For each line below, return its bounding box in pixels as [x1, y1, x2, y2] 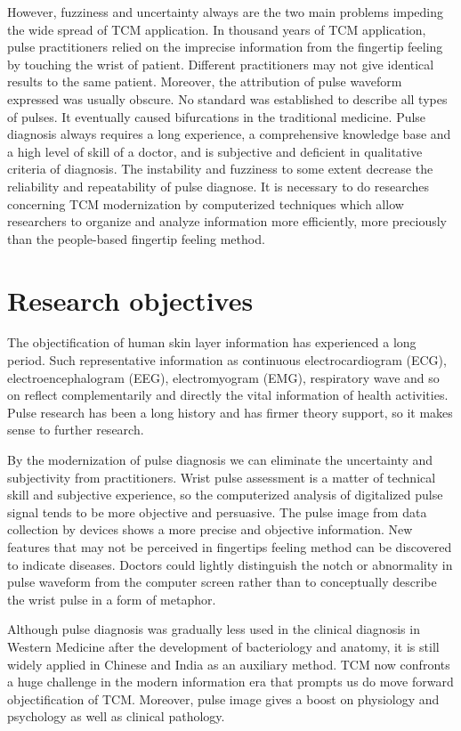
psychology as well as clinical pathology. [7, 707, 225, 726]
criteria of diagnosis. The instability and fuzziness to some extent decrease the [7, 159, 433, 178]
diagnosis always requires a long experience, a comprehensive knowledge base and [7, 125, 451, 143]
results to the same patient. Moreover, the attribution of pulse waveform [7, 72, 402, 91]
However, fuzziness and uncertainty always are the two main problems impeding [7, 3, 444, 20]
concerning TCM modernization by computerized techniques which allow [7, 194, 404, 213]
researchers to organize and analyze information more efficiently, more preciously [7, 212, 448, 231]
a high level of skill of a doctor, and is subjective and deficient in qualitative [7, 142, 423, 160]
